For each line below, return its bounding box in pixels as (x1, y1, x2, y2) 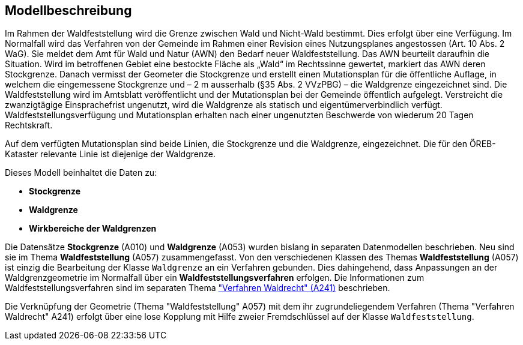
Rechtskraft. (5, 120, 53, 131)
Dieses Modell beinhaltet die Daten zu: (5, 167, 157, 178)
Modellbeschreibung (5, 3, 132, 18)
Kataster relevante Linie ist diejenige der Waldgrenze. (5, 149, 216, 160)
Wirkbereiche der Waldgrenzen (29, 223, 157, 234)
